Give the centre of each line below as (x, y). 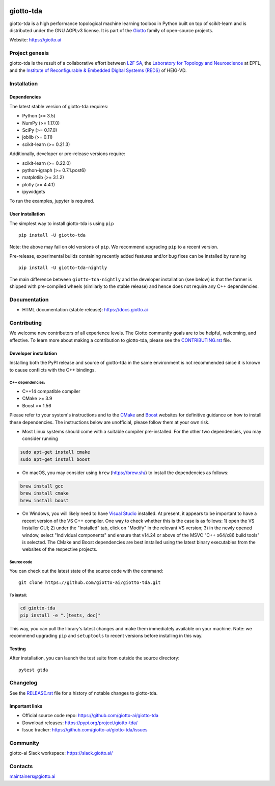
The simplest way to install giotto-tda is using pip (62, 223)
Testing (18, 649)
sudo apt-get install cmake (55, 452)
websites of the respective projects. (60, 549)
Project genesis (29, 53)
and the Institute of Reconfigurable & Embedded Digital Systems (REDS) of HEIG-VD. (98, 70)
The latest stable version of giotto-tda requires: (59, 106)
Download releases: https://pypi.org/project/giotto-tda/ (80, 723)
